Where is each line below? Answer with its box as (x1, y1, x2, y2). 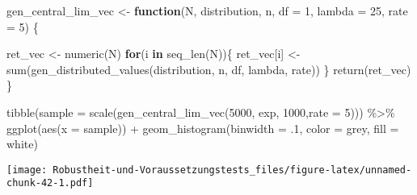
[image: (6, 164, 48, 176)
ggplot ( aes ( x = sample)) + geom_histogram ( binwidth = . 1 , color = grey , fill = (6, 119, 399, 136)
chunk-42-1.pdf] (6, 177, 94, 189)
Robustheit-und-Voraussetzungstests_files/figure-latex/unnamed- (53, 164, 412, 176)
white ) (6, 135, 38, 152)
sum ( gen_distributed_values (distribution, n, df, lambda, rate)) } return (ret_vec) (6, 60, 411, 77)
